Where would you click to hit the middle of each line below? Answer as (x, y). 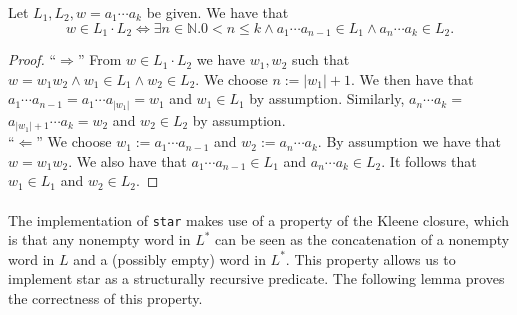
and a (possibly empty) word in (169, 258)
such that (320, 59)
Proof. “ (32, 59)
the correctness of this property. (105, 298)
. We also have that (127, 160)
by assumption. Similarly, (327, 98)
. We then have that (412, 78)
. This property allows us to (370, 258)
